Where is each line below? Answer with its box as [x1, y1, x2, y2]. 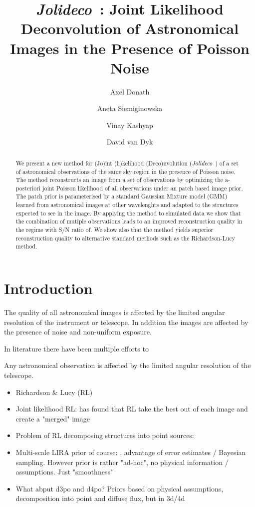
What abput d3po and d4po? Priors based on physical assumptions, [15, 483, 224, 493]
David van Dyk [106, 136, 153, 147]
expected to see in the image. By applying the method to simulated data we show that [15, 208, 241, 217]
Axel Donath [110, 86, 150, 96]
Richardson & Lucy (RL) [15, 386, 93, 397]
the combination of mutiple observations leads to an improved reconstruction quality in [15, 217, 243, 225]
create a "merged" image [15, 413, 90, 423]
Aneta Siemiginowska [97, 103, 163, 113]
